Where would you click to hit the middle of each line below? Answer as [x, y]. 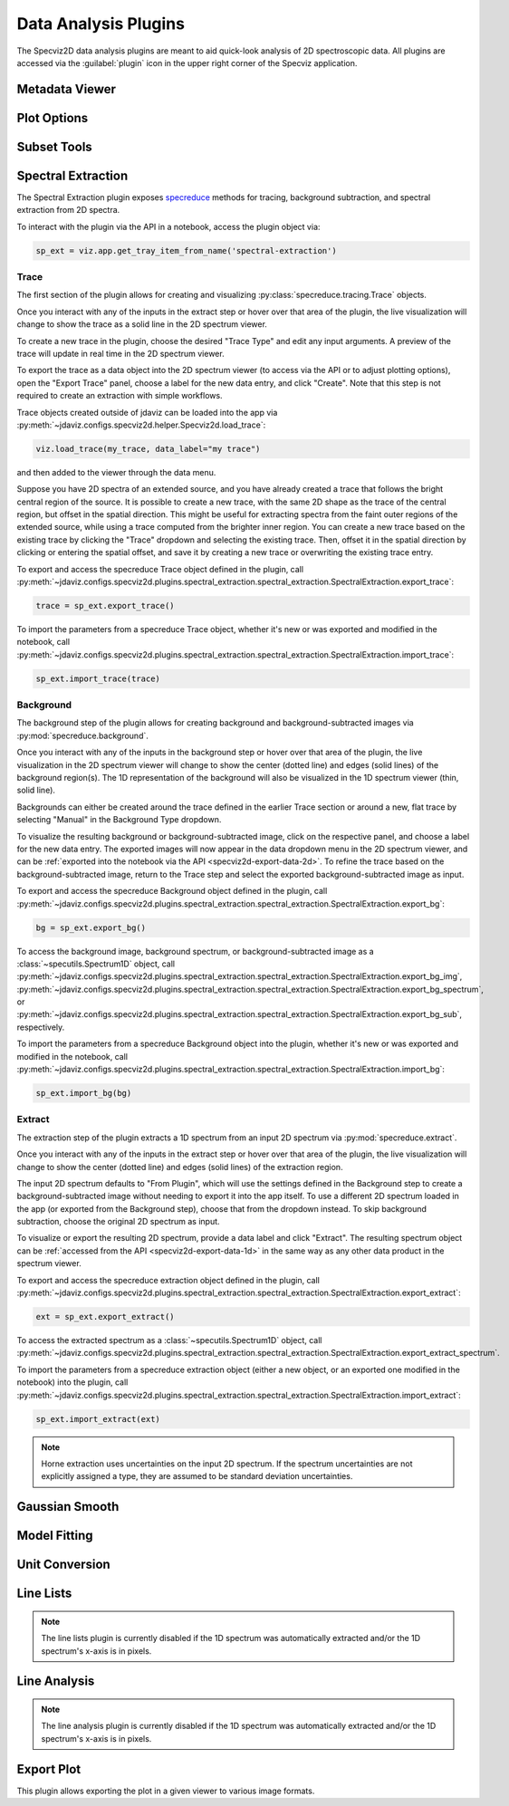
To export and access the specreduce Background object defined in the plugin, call [172, 891]
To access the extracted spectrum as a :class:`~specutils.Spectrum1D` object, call [169, 1340]
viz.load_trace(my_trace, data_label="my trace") [148, 449]
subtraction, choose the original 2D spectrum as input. [119, 1222]
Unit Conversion [63, 1565]
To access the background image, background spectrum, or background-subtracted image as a [196, 951]
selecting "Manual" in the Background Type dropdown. [119, 820]
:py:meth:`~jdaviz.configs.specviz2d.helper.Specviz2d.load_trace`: [141, 425]
